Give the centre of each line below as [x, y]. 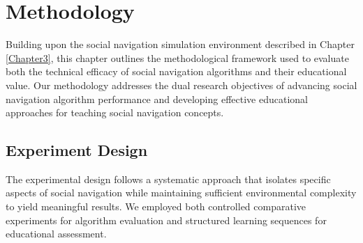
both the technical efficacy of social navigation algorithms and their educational [176, 71]
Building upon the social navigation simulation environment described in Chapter [180, 44]
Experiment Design [77, 150]
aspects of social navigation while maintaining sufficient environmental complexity [181, 193]
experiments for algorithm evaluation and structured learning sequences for [166, 220]
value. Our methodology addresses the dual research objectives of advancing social [181, 85]
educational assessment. [56, 234]
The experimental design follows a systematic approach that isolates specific [168, 179]
